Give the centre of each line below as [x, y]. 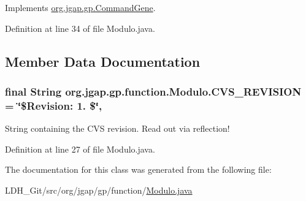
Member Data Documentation [103, 61]
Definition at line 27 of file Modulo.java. [80, 149]
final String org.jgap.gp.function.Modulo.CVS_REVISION [153, 91]
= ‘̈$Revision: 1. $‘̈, [54, 105]
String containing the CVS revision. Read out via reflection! [117, 128]
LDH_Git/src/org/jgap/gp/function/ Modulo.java [99, 190]
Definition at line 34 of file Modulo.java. [80, 28]
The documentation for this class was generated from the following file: [138, 169]
